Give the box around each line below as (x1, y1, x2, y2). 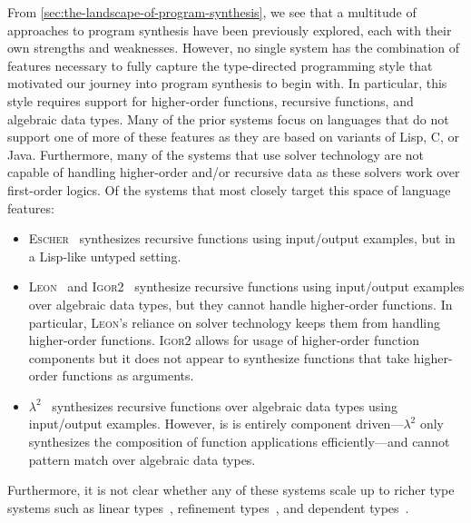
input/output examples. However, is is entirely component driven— (28, 414, 404, 433)
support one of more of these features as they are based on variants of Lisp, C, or (7, 127, 459, 146)
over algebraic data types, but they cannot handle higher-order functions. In (28, 294, 453, 313)
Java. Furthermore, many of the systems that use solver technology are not (7, 144, 425, 163)
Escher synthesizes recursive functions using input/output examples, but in (28, 229, 456, 248)
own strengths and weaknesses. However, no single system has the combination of (7, 38, 460, 57)
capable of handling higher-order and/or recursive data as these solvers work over (7, 163, 460, 182)
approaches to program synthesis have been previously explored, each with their (7, 20, 452, 39)
